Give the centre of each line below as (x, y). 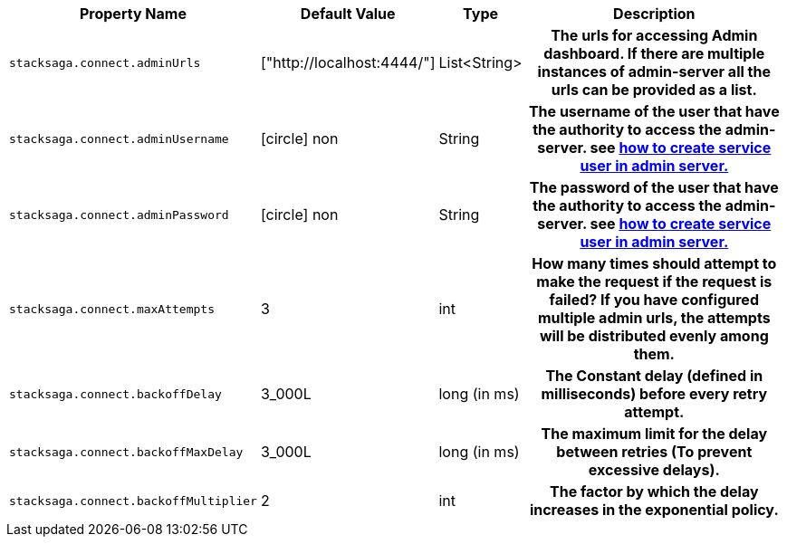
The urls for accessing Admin (654, 35)
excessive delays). (654, 470)
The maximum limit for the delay (654, 434)
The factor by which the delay (654, 492)
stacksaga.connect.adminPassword (119, 215)
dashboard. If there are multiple (654, 53)
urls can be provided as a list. (654, 90)
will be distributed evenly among (654, 336)
